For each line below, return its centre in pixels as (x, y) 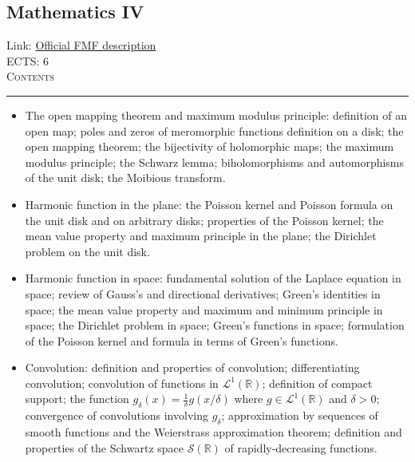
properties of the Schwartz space (104, 447)
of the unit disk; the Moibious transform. (125, 178)
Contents (30, 76)
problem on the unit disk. (87, 251)
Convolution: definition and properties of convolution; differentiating (192, 367)
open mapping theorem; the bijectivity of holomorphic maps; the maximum (209, 146)
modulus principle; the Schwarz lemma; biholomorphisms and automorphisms (215, 162)
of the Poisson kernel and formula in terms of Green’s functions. (182, 340)
